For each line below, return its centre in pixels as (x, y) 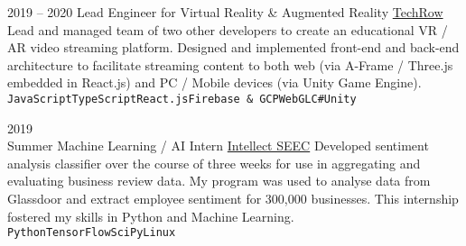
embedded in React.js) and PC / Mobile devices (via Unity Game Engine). (214, 82)
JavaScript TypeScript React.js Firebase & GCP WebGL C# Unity (182, 99)
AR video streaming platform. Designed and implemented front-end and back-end (233, 47)
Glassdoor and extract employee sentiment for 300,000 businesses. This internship (233, 198)
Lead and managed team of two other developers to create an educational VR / (228, 29)
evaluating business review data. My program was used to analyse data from (219, 181)
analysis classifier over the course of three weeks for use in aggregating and (214, 163)
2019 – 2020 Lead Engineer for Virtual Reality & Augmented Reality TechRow (225, 12)
